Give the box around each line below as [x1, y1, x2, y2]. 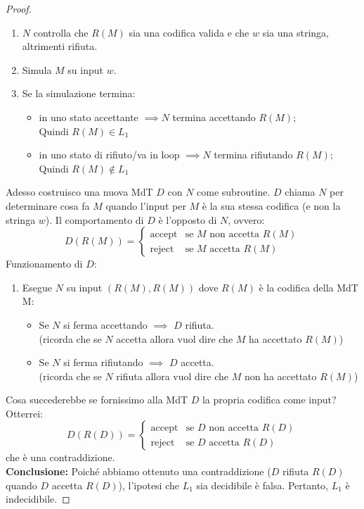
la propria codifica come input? [202, 392, 337, 407]
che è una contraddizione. [6, 450, 115, 465]
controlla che [33, 25, 89, 39]
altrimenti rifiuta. [22, 39, 98, 54]
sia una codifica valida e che [129, 25, 249, 39]
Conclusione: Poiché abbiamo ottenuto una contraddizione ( [6, 464, 271, 479]
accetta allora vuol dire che [116, 331, 233, 346]
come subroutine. [197, 184, 271, 199]
